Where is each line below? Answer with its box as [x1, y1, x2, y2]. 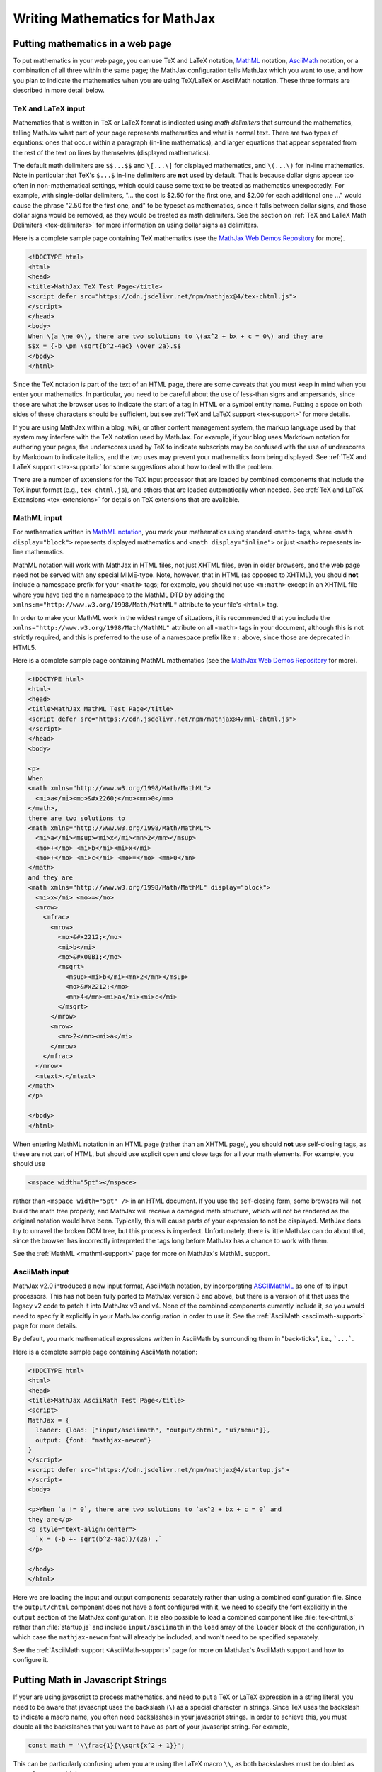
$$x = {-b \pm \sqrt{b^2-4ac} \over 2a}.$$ [28, 342, 182, 350]
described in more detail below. [13, 86, 105, 95]
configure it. [13, 1656, 49, 1664]
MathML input [13, 513, 63, 522]
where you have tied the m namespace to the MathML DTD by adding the [13, 590, 226, 599]
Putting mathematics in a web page [13, 38, 172, 50]
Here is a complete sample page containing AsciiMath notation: [13, 1347, 198, 1356]
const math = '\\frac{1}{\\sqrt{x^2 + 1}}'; [28, 1742, 185, 1750]
